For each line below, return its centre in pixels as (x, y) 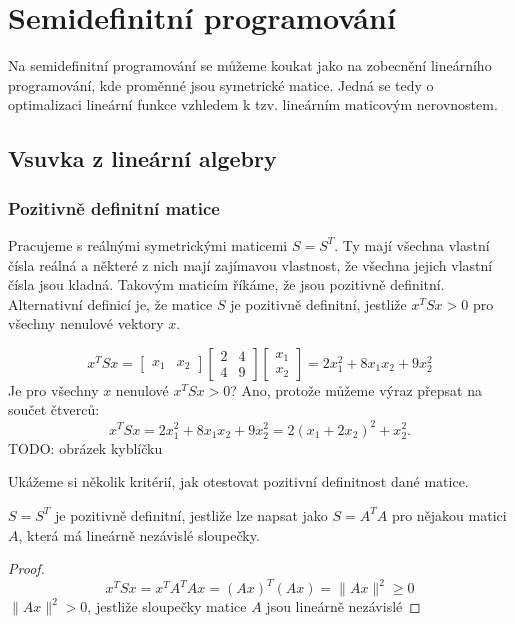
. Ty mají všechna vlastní (412, 244)
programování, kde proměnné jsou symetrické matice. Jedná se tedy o (221, 84)
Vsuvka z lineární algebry (142, 158)
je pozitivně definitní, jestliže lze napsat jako (191, 514)
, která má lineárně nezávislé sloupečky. (139, 534)
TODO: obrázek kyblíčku (85, 447)
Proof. (26, 568)
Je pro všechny (53, 389)
